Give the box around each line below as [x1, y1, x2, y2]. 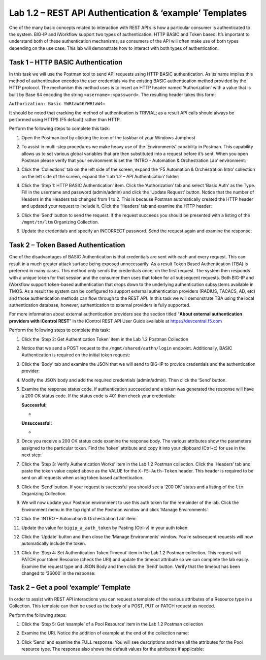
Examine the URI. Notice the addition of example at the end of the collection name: [21, 630, 189, 636]
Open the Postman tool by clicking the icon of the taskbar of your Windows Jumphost [21, 134, 196, 140]
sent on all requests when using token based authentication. [21, 475, 144, 481]
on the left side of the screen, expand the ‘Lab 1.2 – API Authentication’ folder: [21, 173, 180, 179]
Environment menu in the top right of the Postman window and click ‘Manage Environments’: [21, 506, 209, 512]
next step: [21, 452, 42, 458]
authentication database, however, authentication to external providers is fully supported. [9, 302, 191, 308]
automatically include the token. [21, 540, 86, 546]
